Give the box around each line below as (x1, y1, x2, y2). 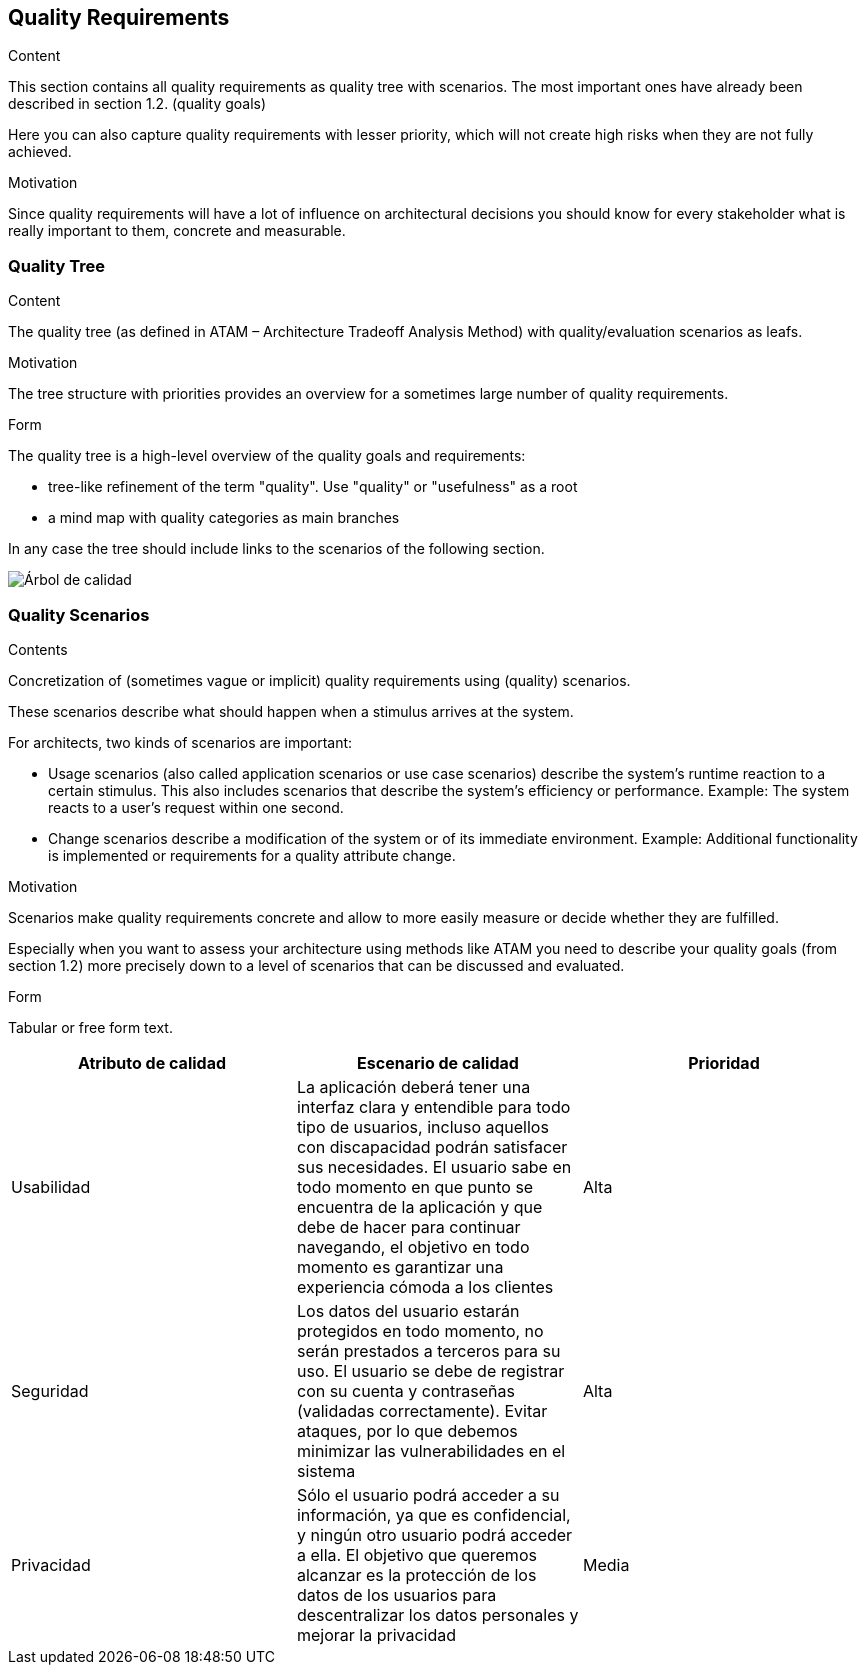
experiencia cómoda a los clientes (296, 1276, 554, 1297)
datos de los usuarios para (296, 1584, 497, 1605)
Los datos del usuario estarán (296, 1300, 520, 1321)
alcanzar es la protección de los (296, 1564, 537, 1585)
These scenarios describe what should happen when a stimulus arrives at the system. (8, 702, 574, 720)
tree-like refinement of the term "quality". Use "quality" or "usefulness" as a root (48, 478, 578, 496)
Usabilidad (11, 1176, 91, 1197)
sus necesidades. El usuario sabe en (296, 1156, 572, 1177)
